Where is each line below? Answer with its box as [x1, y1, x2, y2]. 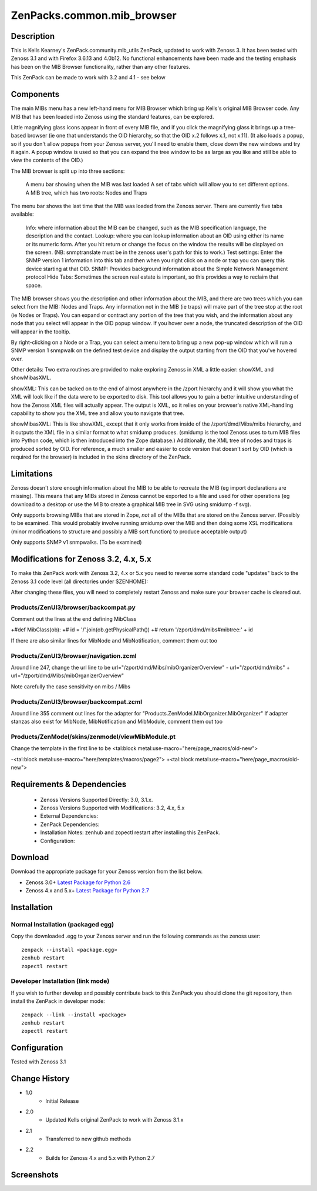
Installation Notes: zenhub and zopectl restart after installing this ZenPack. [40, 829, 220, 836]
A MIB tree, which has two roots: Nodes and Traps [25, 189, 147, 196]
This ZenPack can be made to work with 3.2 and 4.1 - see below [11, 74, 166, 81]
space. [25, 282, 42, 289]
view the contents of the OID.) [11, 156, 83, 164]
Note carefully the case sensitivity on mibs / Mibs [11, 683, 130, 690]
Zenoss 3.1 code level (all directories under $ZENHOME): [11, 578, 149, 585]
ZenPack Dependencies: [40, 821, 100, 828]
